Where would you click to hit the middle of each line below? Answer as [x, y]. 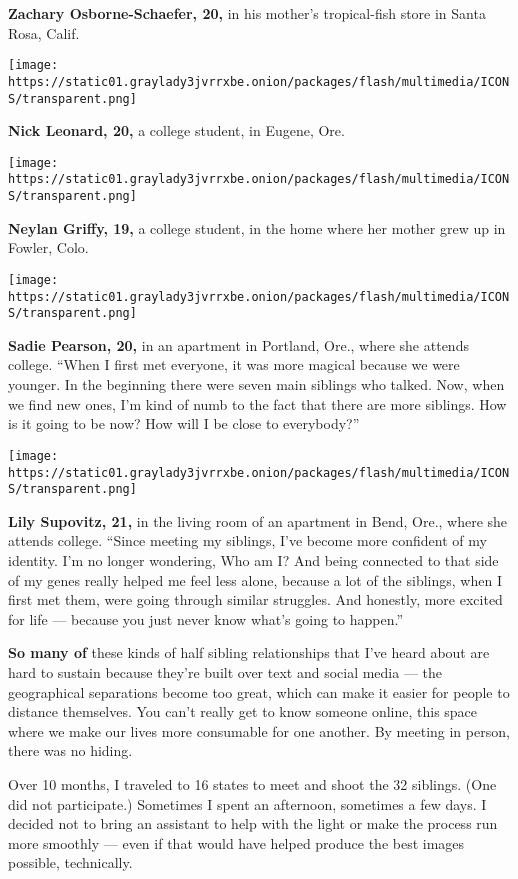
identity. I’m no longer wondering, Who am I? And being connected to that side [253, 560]
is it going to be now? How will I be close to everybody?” [184, 423]
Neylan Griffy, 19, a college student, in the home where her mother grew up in [257, 227]
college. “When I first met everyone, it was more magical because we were [234, 364]
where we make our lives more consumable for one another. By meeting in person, [259, 730]
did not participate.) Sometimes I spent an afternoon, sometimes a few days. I [247, 803]
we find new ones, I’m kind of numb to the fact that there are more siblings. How [257, 403]
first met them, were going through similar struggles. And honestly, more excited [255, 599]
